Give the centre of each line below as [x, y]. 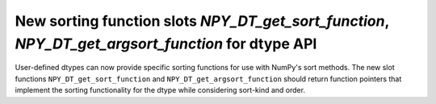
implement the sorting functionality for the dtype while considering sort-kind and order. [160, 90]
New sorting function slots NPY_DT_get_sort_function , [202, 21]
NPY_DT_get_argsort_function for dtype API [166, 44]
